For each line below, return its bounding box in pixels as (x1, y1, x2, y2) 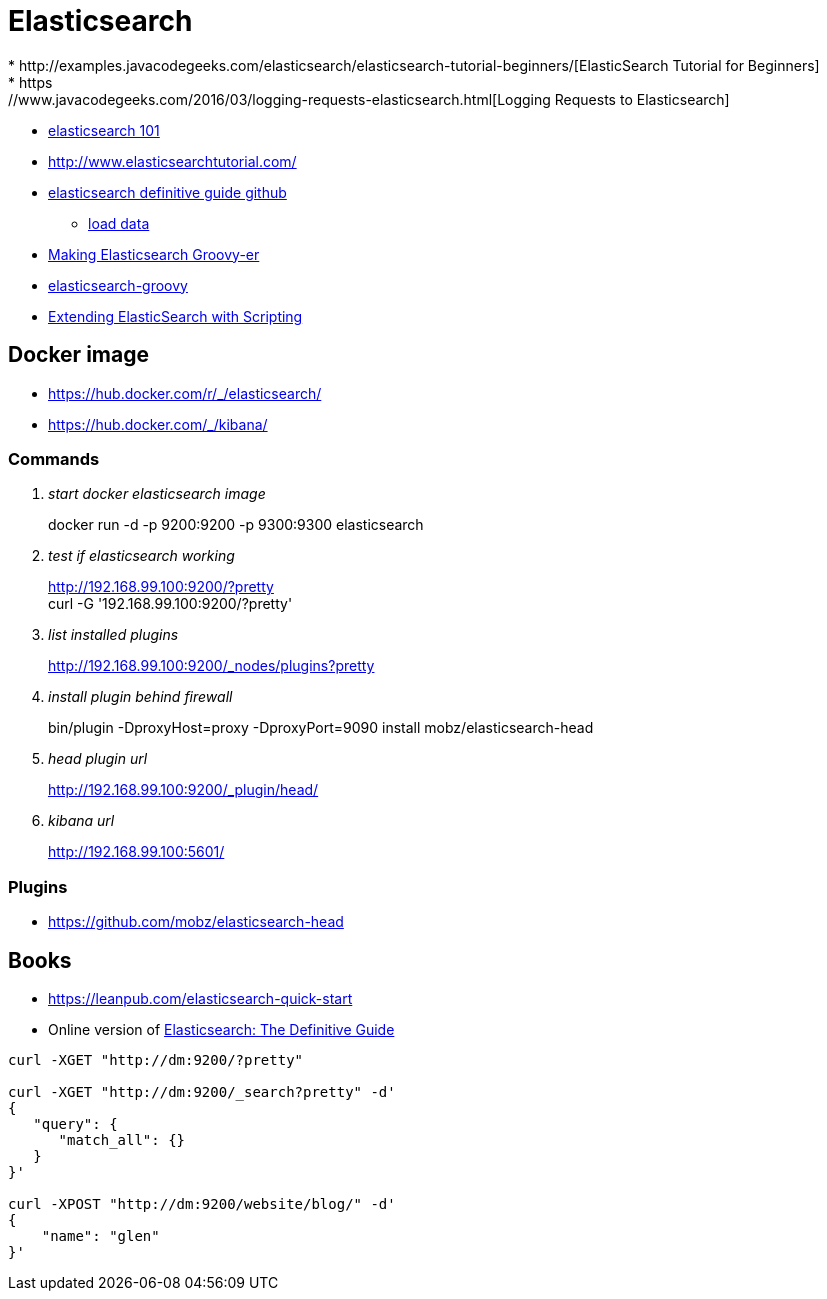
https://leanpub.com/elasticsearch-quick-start (48, 989, 353, 1007)
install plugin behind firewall (48, 688, 233, 706)
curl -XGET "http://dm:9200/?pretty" (8, 1051, 304, 1068)
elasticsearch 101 (48, 121, 160, 139)
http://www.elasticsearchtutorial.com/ (48, 152, 297, 170)
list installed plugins (48, 626, 179, 644)
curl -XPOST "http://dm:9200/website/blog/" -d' (8, 1195, 396, 1212)
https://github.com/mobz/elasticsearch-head (48, 913, 344, 931)
